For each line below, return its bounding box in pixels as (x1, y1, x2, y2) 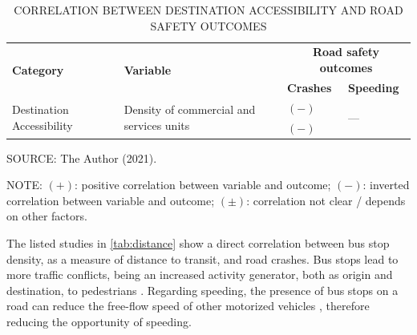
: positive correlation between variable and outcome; (74, 176, 331, 193)
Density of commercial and (123, 101, 256, 118)
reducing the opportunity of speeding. (6, 313, 192, 329)
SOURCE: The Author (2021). (6, 149, 157, 166)
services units (123, 116, 190, 133)
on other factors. (6, 208, 87, 224)
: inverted (362, 176, 410, 193)
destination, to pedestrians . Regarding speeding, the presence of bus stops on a (6, 281, 399, 298)
